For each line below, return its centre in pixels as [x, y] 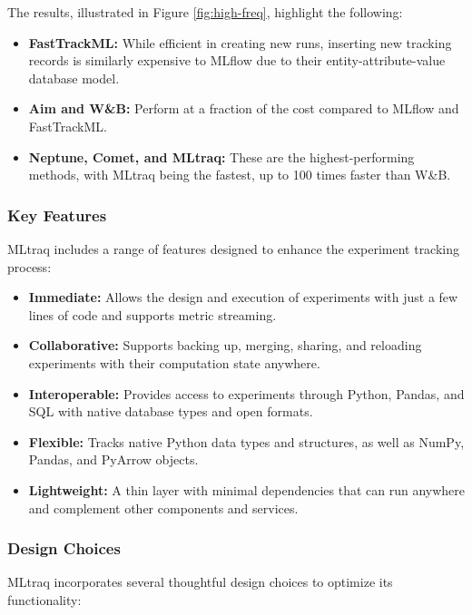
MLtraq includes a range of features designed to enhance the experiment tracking [234, 248]
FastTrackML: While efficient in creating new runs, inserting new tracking [240, 42]
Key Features [57, 215]
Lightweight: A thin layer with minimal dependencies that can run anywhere [246, 489]
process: [29, 266]
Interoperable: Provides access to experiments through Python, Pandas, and [246, 393]
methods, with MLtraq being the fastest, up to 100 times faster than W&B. [240, 175]
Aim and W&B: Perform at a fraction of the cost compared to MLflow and [244, 108]
